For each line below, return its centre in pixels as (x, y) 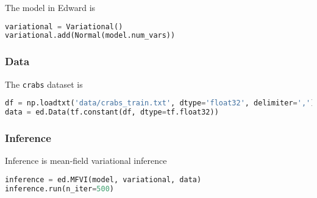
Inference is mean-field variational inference (86, 161)
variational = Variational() (64, 27)
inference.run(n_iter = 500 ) (60, 189)
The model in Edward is (50, 7)
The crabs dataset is (44, 84)
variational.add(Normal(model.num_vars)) (90, 36)
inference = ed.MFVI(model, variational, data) (103, 179)
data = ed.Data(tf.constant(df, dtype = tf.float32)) (112, 112)
